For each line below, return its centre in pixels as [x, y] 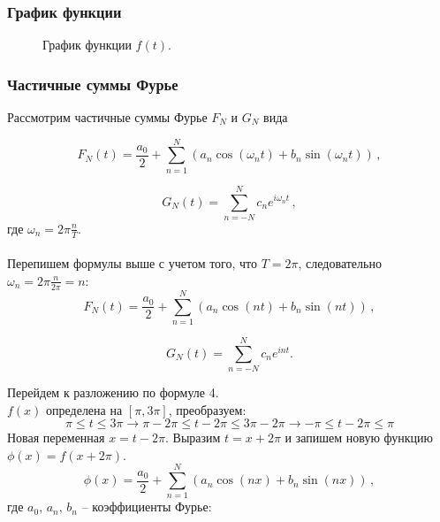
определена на [84, 409]
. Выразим [193, 438]
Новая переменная [56, 438]
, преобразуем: [207, 409]
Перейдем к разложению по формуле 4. [113, 391]
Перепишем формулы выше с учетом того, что [133, 263]
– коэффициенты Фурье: [147, 507]
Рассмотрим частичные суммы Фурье [107, 117]
